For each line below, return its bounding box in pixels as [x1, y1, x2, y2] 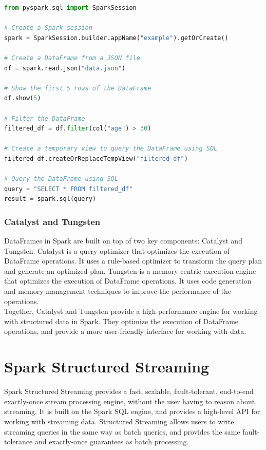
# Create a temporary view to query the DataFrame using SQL [4, 145, 218, 153]
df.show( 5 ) [4, 95, 41, 102]
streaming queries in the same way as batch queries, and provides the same [4, 426, 240, 437]
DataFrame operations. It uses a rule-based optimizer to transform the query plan [4, 255, 262, 266]
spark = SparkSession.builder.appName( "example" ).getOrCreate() [4, 34, 229, 42]
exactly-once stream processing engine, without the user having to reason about [4, 396, 255, 406]
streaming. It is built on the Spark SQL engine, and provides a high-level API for [4, 406, 260, 417]
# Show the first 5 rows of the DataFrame [4, 84, 151, 92]
